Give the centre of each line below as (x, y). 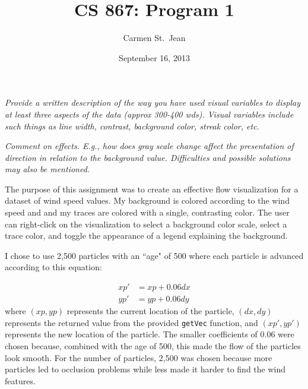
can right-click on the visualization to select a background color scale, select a (146, 224)
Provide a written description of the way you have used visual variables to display (153, 102)
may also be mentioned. (47, 169)
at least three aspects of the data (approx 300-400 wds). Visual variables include (149, 114)
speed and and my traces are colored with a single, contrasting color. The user (147, 212)
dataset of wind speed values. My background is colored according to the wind (147, 200)
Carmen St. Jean (154, 38)
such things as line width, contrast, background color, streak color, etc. (132, 126)
